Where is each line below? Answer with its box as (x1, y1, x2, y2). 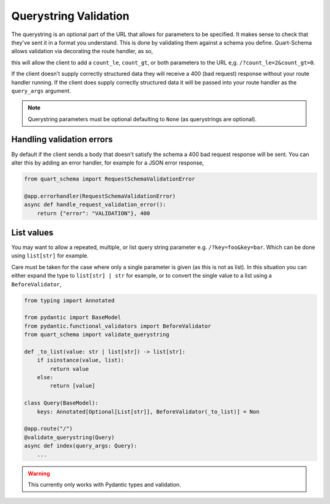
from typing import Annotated (24, 297, 115, 304)
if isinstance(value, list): (37, 357, 125, 364)
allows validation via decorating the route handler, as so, (11, 48, 153, 55)
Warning (28, 470, 50, 477)
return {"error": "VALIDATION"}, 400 (37, 210, 150, 217)
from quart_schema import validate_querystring (24, 331, 169, 338)
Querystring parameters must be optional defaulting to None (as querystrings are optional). (28, 115, 257, 122)
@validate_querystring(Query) (24, 434, 115, 440)
